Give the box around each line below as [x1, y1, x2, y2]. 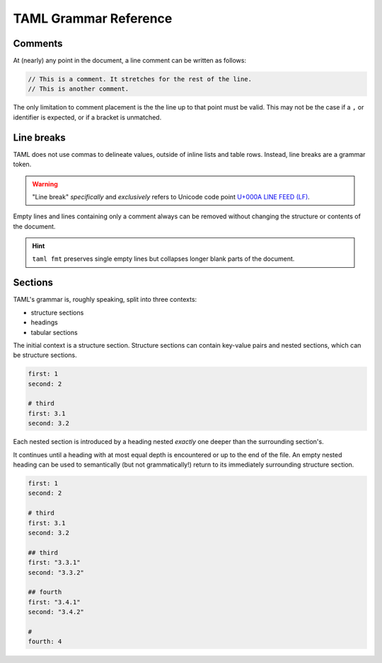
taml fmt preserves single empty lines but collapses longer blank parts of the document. [32, 254, 295, 263]
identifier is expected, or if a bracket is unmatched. [13, 113, 162, 122]
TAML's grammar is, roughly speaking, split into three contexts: [13, 295, 197, 304]
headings [30, 318, 58, 327]
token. [13, 160, 32, 169]
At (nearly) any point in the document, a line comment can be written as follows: [13, 57, 247, 65]
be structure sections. [13, 351, 77, 360]
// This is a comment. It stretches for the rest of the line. [28, 75, 253, 83]
